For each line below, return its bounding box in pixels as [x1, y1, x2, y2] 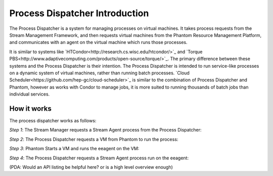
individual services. [9, 91, 50, 97]
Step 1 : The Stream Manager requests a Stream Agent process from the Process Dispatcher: [9, 127, 202, 133]
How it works [9, 104, 52, 113]
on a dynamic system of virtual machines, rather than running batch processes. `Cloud [9, 70, 190, 76]
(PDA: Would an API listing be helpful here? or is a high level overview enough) [9, 164, 173, 170]
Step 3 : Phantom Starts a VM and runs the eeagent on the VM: [9, 146, 140, 152]
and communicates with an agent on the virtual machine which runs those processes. [9, 39, 188, 46]
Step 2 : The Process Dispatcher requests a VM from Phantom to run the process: [9, 136, 178, 142]
